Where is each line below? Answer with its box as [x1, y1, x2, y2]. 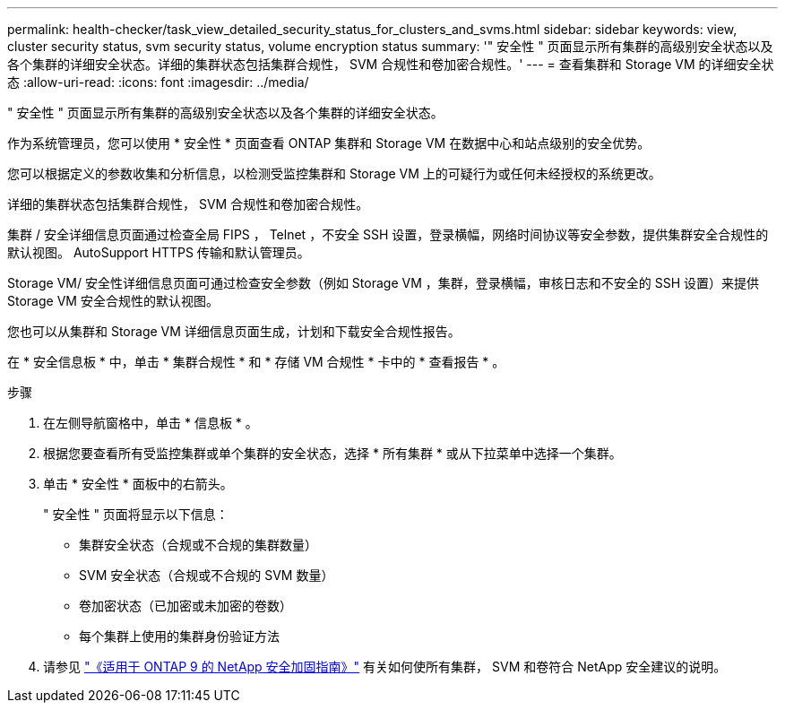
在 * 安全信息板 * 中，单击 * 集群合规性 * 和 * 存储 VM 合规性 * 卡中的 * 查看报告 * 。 [7, 354, 505, 369]
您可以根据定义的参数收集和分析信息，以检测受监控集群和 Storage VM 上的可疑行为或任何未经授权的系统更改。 [7, 166, 661, 181]
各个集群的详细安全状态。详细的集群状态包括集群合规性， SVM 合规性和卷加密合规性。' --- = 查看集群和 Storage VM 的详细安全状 [7, 56, 774, 72]
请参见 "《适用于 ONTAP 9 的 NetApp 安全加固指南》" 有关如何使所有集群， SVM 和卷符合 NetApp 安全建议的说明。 [43, 659, 727, 674]
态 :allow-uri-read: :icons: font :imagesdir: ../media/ [7, 74, 309, 90]
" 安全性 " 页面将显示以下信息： [43, 507, 229, 522]
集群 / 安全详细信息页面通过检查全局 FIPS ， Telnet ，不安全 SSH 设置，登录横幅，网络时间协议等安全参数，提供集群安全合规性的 [7, 227, 769, 242]
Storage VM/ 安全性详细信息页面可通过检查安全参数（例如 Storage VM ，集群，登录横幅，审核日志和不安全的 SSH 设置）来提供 [7, 275, 759, 290]
